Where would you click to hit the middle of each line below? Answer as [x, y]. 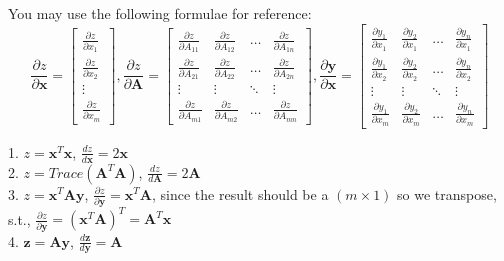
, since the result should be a [240, 193]
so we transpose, [447, 193]
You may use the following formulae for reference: [160, 13]
